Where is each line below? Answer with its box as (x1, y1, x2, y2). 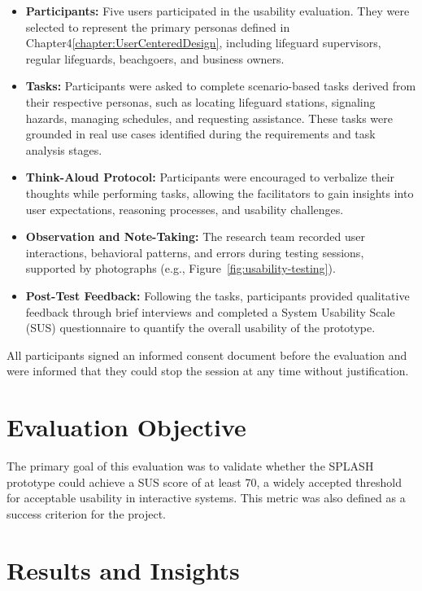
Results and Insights (7, 553, 240, 586)
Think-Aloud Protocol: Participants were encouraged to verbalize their (25, 169, 395, 186)
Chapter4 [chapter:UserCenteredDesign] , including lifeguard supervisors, (25, 34, 381, 51)
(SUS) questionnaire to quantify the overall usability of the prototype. (25, 319, 376, 336)
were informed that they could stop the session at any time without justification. (7, 362, 409, 379)
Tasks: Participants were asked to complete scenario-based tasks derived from (25, 77, 416, 94)
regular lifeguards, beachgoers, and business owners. (25, 50, 285, 67)
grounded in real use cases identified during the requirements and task (25, 125, 376, 142)
